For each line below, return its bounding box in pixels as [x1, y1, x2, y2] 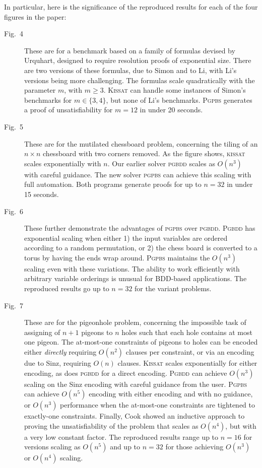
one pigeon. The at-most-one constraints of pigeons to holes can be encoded [24, 337, 258, 347]
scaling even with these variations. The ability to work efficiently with [24, 263, 240, 274]
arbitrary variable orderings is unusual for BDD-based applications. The [24, 273, 247, 284]
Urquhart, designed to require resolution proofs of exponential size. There [24, 55, 251, 65]
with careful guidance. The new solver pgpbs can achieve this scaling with [24, 169, 251, 179]
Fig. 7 [4, 300, 23, 310]
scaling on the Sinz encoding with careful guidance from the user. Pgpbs [24, 378, 247, 389]
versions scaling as [24, 441, 81, 452]
